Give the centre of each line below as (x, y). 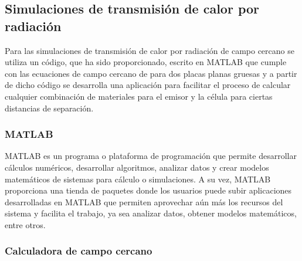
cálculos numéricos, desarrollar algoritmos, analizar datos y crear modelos (137, 167)
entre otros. (25, 224)
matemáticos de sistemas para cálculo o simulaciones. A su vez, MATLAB (138, 179)
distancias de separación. (49, 108)
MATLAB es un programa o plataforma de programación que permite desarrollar (151, 156)
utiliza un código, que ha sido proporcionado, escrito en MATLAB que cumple (146, 62)
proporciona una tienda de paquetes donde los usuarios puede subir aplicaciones (148, 190)
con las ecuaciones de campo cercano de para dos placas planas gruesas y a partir (151, 73)
